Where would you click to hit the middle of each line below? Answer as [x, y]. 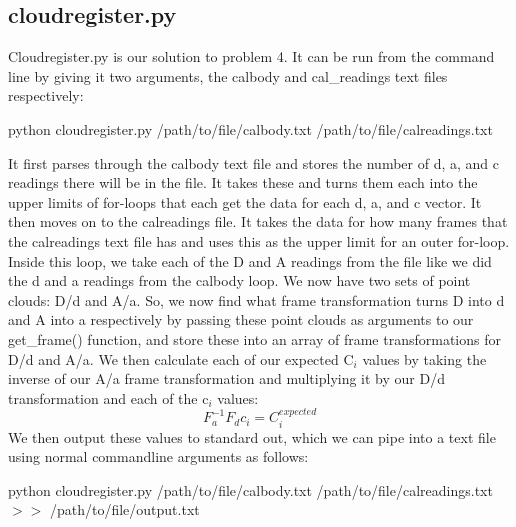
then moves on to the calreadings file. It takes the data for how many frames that [258, 221]
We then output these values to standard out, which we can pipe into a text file [252, 436]
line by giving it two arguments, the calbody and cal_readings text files [228, 75]
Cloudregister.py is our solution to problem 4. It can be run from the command [251, 56]
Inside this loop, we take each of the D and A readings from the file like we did [250, 260]
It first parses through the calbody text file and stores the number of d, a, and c [253, 162]
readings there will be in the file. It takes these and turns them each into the [243, 182]
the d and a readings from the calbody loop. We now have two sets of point [239, 280]
